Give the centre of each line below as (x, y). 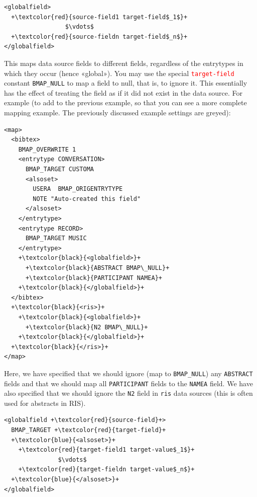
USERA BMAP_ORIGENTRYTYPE (78, 189)
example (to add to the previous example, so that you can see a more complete (125, 102)
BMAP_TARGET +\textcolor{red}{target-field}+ (89, 430)
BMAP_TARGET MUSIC (56, 238)
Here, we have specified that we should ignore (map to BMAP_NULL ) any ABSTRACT (128, 373)
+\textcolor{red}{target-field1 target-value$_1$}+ (106, 450)
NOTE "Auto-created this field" (87, 199)
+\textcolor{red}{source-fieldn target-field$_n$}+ (99, 37)
